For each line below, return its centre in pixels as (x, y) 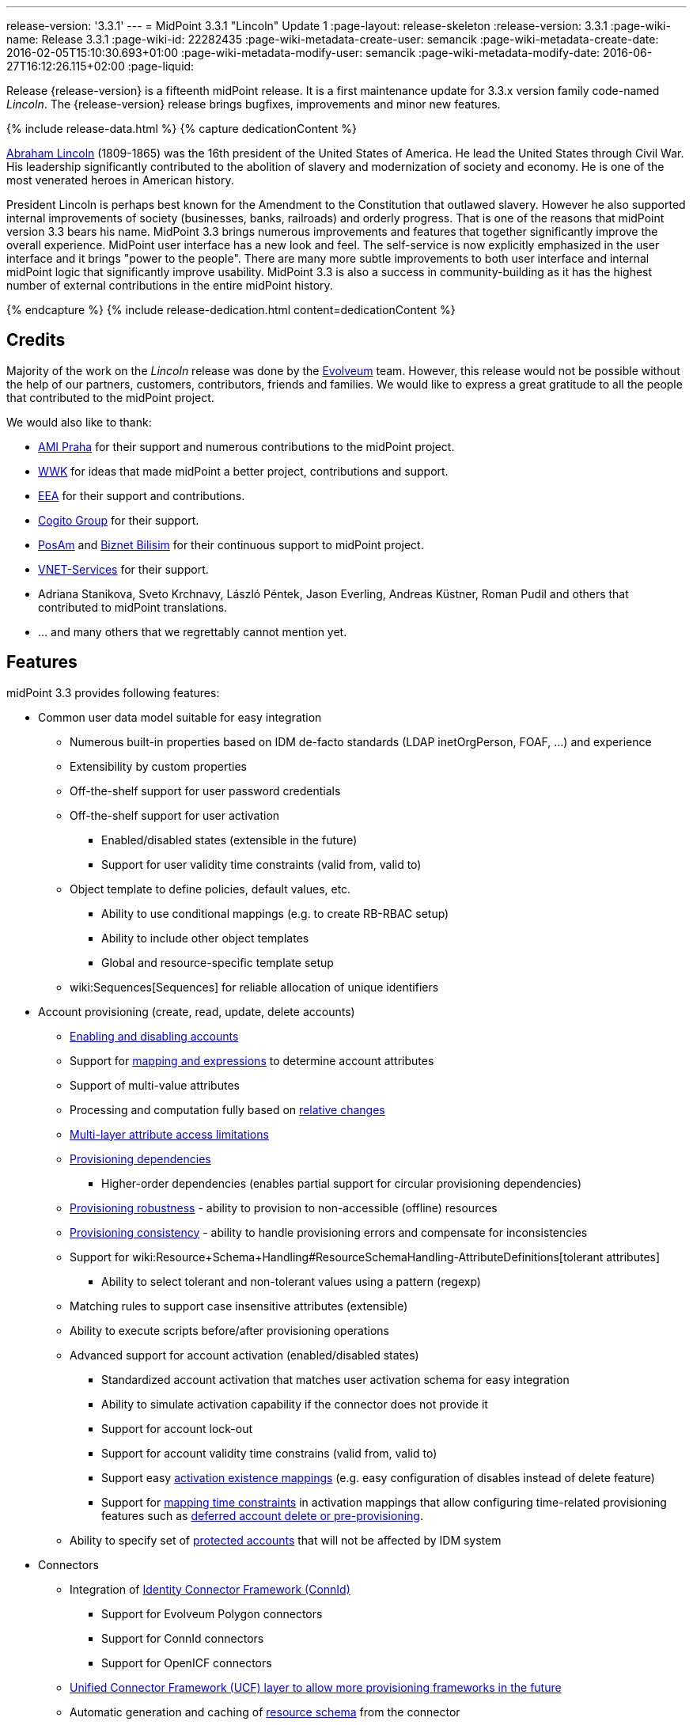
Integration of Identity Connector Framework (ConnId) (210, 1589)
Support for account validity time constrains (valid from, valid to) (269, 1453)
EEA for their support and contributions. (142, 495)
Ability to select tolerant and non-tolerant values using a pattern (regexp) (291, 1281)
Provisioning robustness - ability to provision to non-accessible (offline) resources (284, 1207)
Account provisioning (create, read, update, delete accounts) (197, 1011)
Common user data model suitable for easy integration (180, 717)
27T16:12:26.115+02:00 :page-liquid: (100, 66)
